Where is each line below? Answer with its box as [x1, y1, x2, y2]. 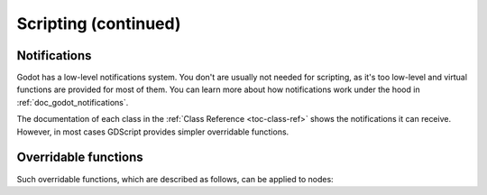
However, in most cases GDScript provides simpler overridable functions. [16, 126, 289, 137]
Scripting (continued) [16, 14, 181, 33]
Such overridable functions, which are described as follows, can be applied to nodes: [16, 173, 334, 184]
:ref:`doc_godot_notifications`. [16, 97, 129, 107]
